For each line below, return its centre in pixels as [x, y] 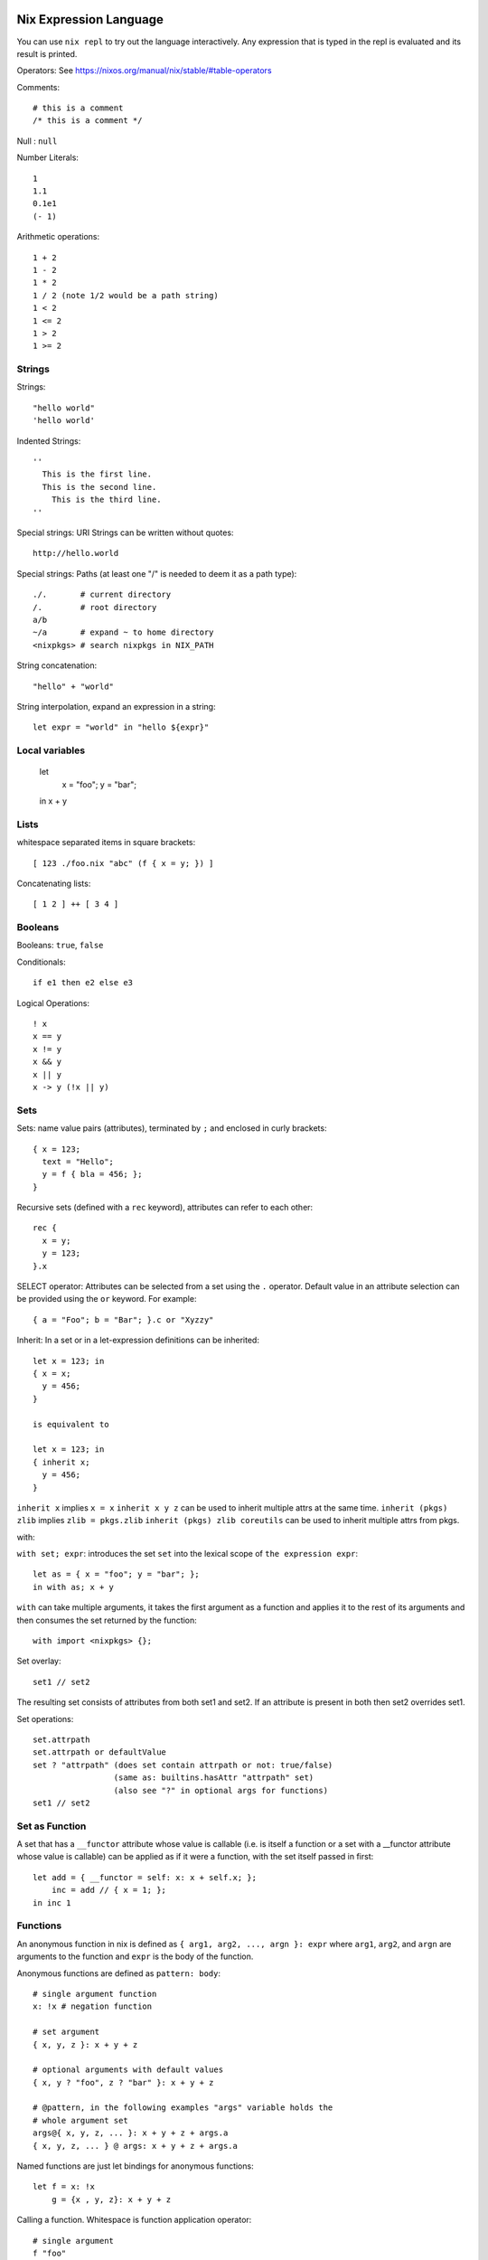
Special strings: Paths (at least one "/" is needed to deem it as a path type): [157, 573]
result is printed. [47, 53]
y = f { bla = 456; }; [92, 1174]
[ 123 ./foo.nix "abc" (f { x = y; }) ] [123, 863]
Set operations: [45, 1719]
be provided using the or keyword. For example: [107, 1299]
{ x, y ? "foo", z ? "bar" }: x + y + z [123, 2082]
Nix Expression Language [90, 19]
